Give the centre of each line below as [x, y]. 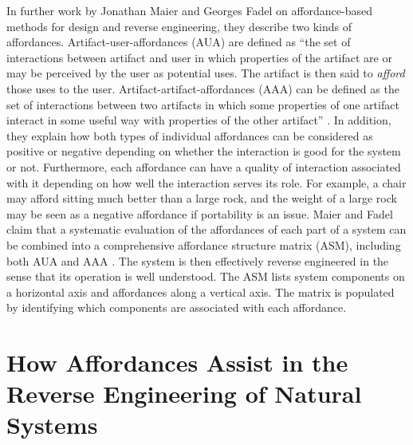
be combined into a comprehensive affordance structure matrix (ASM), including [204, 244]
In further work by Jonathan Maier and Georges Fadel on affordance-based [190, 10]
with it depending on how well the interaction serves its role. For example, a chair [206, 182]
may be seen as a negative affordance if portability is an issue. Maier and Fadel [200, 213]
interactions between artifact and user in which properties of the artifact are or [199, 57]
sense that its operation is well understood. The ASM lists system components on [206, 276]
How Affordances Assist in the [177, 362]
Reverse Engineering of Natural [184, 394]
